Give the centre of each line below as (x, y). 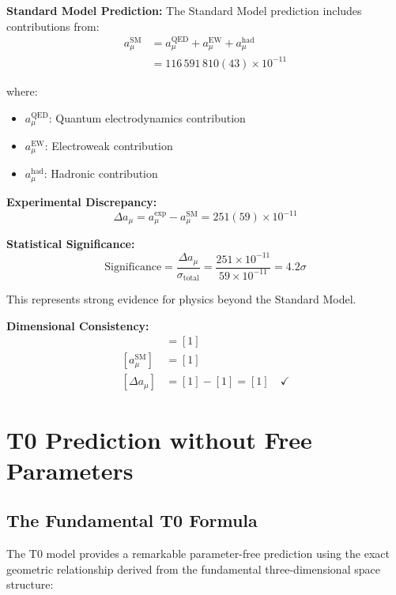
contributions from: (53, 26)
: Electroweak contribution (109, 146)
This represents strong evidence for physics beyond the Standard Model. (181, 299)
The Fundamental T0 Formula (132, 520)
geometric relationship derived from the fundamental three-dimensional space (193, 569)
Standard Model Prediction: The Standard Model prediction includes (184, 10)
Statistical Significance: (71, 244)
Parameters (70, 470)
